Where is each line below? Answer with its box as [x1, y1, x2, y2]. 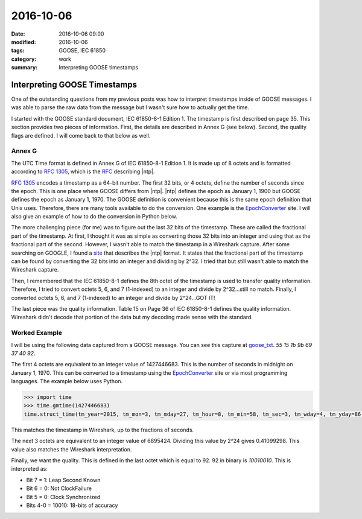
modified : [11, 38, 36, 45]
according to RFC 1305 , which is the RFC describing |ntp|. [11, 168, 155, 175]
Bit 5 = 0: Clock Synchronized [26, 493, 101, 500]
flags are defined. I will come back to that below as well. [11, 132, 151, 139]
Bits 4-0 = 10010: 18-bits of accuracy [26, 501, 118, 509]
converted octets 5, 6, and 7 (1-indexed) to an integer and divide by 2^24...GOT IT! [11, 294, 215, 301]
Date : [11, 30, 25, 37]
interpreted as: [11, 465, 48, 473]
